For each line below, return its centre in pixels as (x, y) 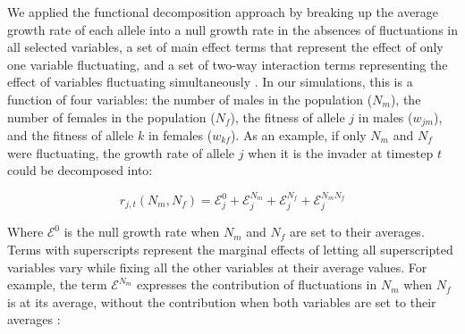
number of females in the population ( (111, 117)
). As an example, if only (298, 135)
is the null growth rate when (142, 232)
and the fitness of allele (71, 135)
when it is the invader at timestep (341, 152)
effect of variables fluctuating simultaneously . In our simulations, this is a (210, 82)
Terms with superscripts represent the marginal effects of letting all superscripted (230, 250)
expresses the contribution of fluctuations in (257, 284)
